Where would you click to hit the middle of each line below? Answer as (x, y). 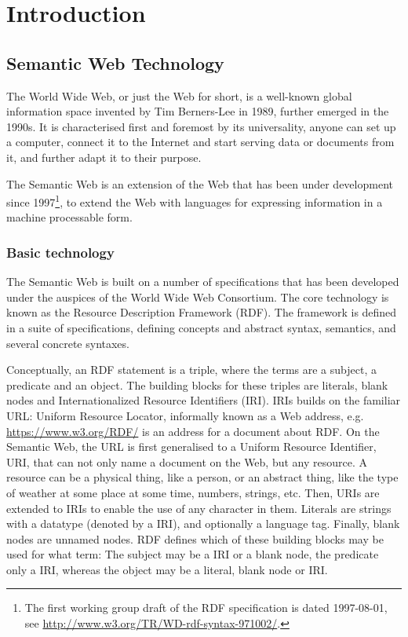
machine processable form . (69, 217)
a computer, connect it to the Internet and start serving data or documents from (200, 142)
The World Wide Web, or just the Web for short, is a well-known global (179, 95)
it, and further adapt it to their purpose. (104, 157)
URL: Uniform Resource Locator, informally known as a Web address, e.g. (185, 415)
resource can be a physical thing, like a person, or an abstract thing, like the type (202, 477)
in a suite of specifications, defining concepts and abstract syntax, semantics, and (201, 327)
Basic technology (60, 252)
